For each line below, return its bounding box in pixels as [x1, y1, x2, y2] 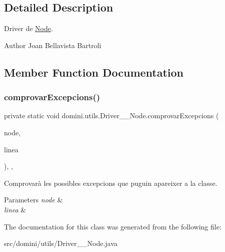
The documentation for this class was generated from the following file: [4, 221, 221, 231]
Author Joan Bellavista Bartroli [4, 40, 101, 50]
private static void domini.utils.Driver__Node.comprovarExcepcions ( [4, 110, 219, 121]
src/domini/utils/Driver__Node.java [4, 238, 117, 248]
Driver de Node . [4, 23, 53, 34]
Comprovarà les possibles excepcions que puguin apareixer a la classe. [4, 177, 217, 188]
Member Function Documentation [4, 64, 184, 80]
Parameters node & [4, 194, 63, 205]
